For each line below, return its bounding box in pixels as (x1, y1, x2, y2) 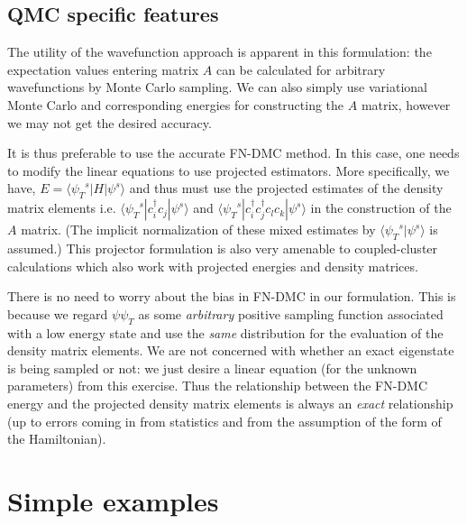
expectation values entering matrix (7, 60, 199, 78)
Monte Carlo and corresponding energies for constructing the (7, 95, 344, 114)
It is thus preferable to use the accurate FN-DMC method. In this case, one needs (7, 143, 460, 162)
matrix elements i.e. (7, 198, 116, 217)
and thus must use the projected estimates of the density (129, 179, 444, 198)
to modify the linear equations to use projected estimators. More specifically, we (7, 161, 450, 179)
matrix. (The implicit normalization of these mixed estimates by (21, 220, 376, 239)
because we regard (7, 304, 108, 323)
